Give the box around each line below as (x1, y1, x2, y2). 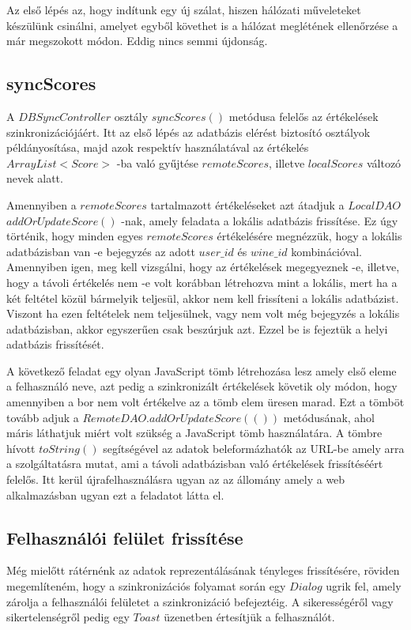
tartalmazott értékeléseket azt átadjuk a (150, 196, 345, 213)
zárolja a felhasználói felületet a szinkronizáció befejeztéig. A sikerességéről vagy (6, 593, 394, 609)
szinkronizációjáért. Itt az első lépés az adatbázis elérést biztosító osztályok (6, 123, 371, 140)
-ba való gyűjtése (116, 154, 198, 171)
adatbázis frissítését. (6, 336, 104, 353)
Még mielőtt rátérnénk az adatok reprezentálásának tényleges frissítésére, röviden (6, 562, 400, 579)
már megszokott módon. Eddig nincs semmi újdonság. (6, 32, 268, 49)
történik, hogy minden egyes (6, 228, 143, 244)
